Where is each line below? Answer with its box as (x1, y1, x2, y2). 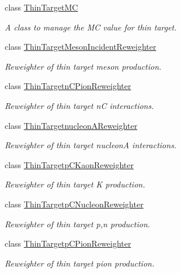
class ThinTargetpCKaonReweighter (5, 158, 134, 170)
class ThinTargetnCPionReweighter (5, 80, 131, 92)
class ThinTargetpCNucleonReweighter (5, 197, 144, 210)
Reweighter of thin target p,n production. (5, 217, 151, 230)
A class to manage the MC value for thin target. (5, 21, 177, 33)
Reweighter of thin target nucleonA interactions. (5, 139, 177, 151)
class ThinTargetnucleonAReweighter (5, 119, 138, 131)
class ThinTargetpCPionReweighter (5, 237, 131, 250)
